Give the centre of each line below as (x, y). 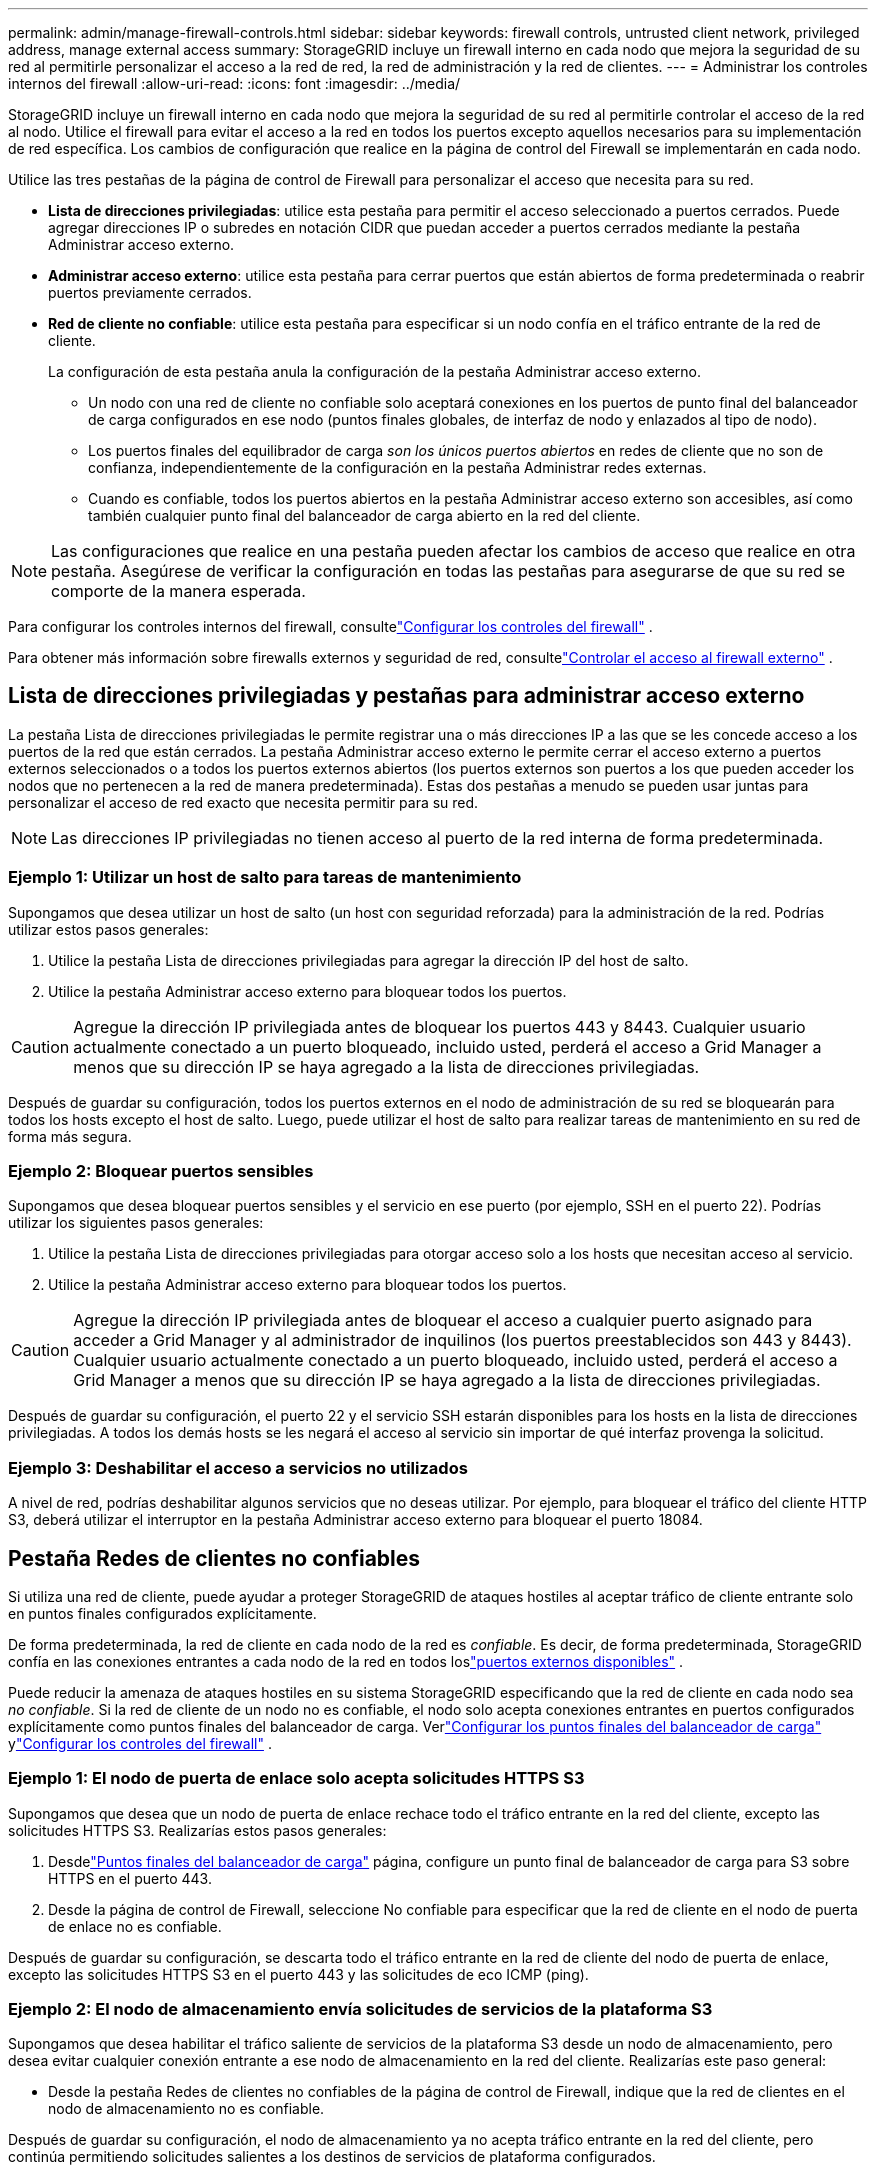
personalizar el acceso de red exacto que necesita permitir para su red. (243, 802)
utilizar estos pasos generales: (108, 929)
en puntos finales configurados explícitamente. (162, 1613)
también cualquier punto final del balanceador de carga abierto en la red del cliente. (364, 515)
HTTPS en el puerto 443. (130, 1878)
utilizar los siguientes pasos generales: (136, 1223)
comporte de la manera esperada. (178, 591)
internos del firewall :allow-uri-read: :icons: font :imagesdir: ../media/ (234, 83)
